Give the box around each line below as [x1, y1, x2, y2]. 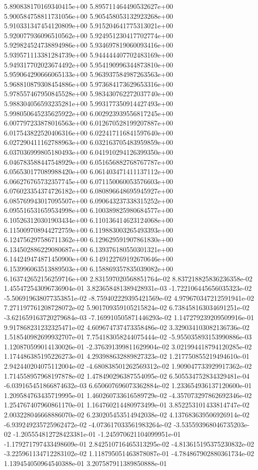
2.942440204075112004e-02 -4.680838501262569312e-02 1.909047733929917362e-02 [4, 360, 252, 371]
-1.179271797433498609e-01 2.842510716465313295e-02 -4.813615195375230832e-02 [4, 438, 254, 449]
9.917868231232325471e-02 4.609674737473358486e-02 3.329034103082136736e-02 [4, 322, 250, 332]
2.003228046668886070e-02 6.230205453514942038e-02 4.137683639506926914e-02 [4, 409, 250, 419]
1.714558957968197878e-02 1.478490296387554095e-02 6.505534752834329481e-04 [4, 370, 250, 381]
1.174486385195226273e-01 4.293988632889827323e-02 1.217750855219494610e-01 [4, 351, 250, 361]
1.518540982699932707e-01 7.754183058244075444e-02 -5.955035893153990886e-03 [4, 332, 252, 342]
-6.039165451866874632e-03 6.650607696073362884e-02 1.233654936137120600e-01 [4, 380, 252, 391]
